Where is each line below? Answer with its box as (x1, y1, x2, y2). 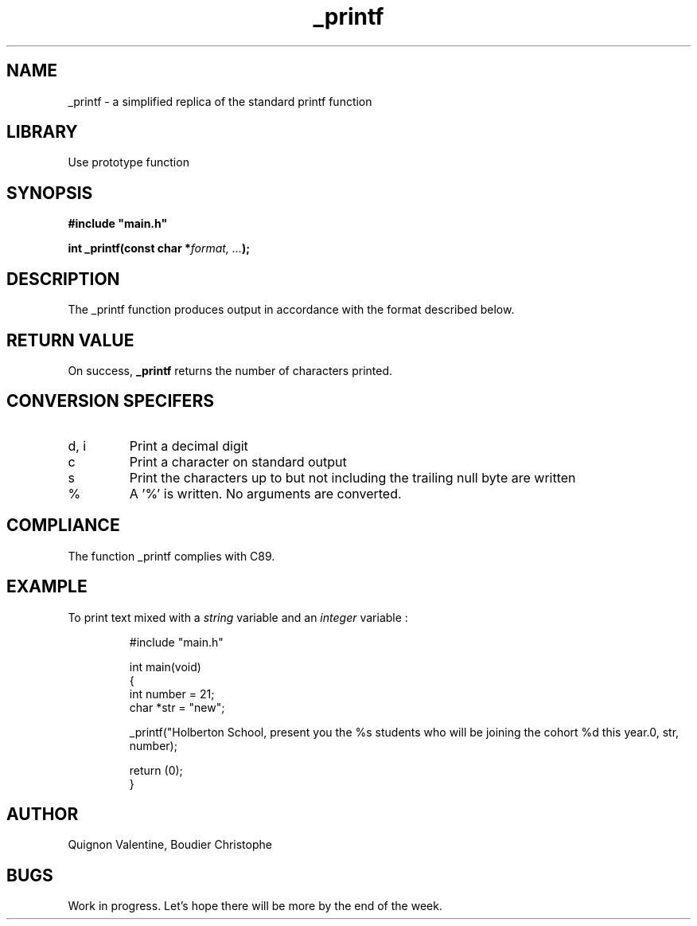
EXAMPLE (6, 576, 88, 597)
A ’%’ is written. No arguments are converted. (129, 485, 402, 502)
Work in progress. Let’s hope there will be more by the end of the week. (68, 899, 442, 913)
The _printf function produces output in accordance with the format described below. (68, 303, 515, 317)
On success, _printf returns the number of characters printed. (68, 363, 393, 377)
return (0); (129, 763, 183, 777)
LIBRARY (6, 122, 78, 143)
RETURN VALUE (6, 330, 134, 350)
